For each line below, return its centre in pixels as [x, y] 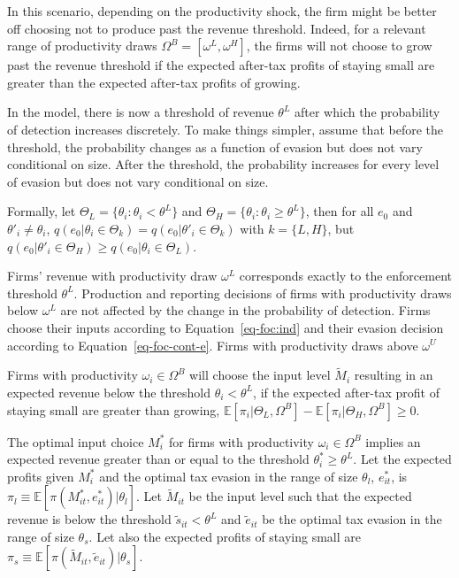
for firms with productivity [241, 441]
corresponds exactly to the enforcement [345, 276]
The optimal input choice [76, 441]
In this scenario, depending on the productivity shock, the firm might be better [222, 11]
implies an [393, 441]
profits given [41, 476]
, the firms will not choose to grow [339, 46]
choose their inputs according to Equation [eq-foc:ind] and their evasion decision [226, 327]
